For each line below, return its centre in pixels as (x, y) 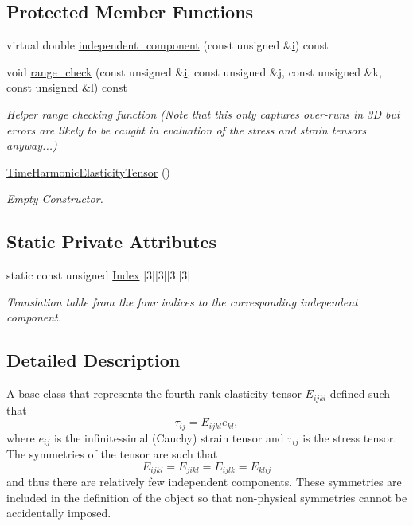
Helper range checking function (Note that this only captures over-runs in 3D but (203, 113)
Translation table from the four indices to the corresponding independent (182, 301)
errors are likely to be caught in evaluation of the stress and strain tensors (187, 129)
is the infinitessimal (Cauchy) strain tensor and (169, 437)
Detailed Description (94, 360)
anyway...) (32, 145)
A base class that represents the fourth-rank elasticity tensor (154, 394)
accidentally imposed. (59, 513)
